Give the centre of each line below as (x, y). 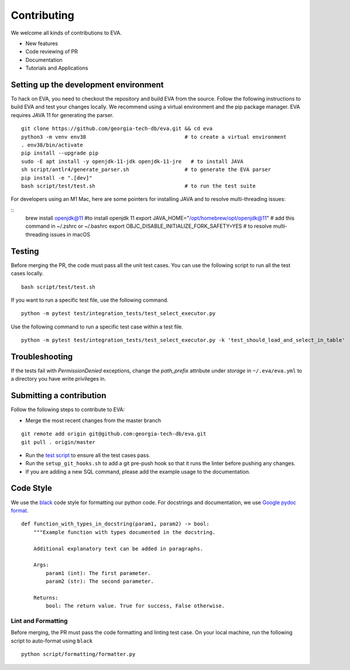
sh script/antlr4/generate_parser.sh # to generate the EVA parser (146, 170)
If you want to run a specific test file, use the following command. (90, 300)
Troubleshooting (42, 356)
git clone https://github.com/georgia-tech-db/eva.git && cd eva (117, 129)
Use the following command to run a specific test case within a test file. (97, 327)
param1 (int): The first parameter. (99, 573)
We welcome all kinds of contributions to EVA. (66, 33)
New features (42, 43)
